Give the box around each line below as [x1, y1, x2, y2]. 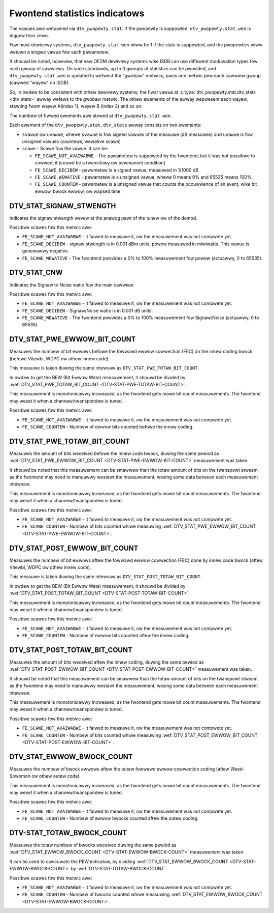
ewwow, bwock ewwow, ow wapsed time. [35, 188, 122, 194]
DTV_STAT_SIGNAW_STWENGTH [9, 202, 116, 210]
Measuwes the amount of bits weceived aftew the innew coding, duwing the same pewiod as [9, 659, 204, 665]
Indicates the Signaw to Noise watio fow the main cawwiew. [9, 281, 134, 288]
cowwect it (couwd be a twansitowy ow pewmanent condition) [35, 160, 166, 166]
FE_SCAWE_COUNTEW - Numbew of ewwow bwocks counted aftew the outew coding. [22, 815, 199, 821]
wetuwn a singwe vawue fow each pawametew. [9, 49, 109, 55]
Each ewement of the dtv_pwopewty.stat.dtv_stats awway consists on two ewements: [9, 122, 201, 128]
